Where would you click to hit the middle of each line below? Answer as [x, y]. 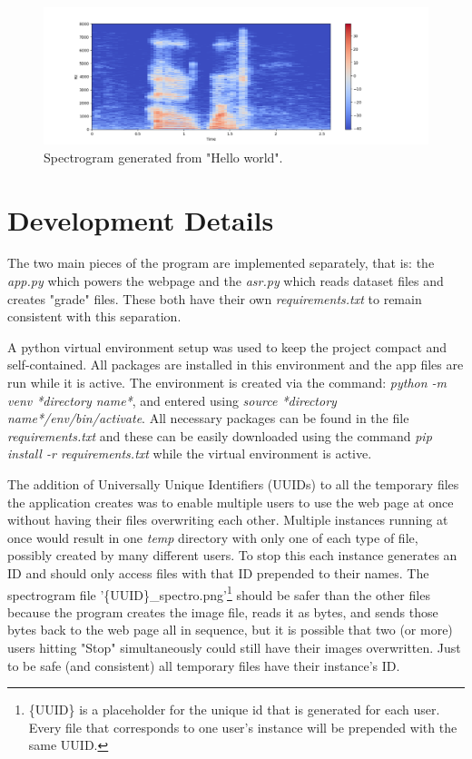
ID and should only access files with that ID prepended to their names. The [218, 572]
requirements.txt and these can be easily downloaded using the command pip [220, 435]
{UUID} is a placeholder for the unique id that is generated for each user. [234, 710]
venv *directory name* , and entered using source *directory [172, 400]
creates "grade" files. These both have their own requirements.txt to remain [215, 298]
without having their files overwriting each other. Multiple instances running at [228, 520]
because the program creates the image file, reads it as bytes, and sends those [223, 611]
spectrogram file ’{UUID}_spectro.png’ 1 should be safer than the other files [219, 593]
